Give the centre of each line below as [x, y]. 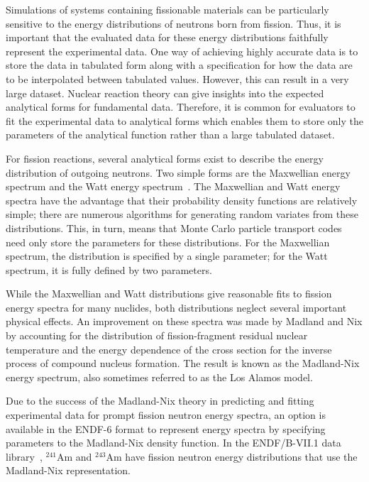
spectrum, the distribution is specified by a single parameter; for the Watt [167, 256]
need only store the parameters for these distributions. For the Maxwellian [168, 242]
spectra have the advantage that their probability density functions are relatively [182, 200]
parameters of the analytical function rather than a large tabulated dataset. [170, 135]
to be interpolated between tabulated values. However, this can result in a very [177, 78]
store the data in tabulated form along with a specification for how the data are [179, 65]
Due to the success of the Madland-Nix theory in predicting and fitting [160, 401]
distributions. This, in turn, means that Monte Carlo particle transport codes [174, 228]
